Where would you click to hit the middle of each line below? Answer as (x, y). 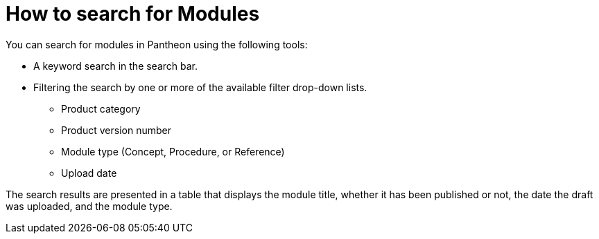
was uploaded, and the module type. (89, 206)
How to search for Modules (133, 14)
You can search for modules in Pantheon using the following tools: (157, 44)
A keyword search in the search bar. (116, 66)
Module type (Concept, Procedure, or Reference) (173, 151)
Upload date (89, 173)
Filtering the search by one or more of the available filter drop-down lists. (200, 87)
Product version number (116, 130)
